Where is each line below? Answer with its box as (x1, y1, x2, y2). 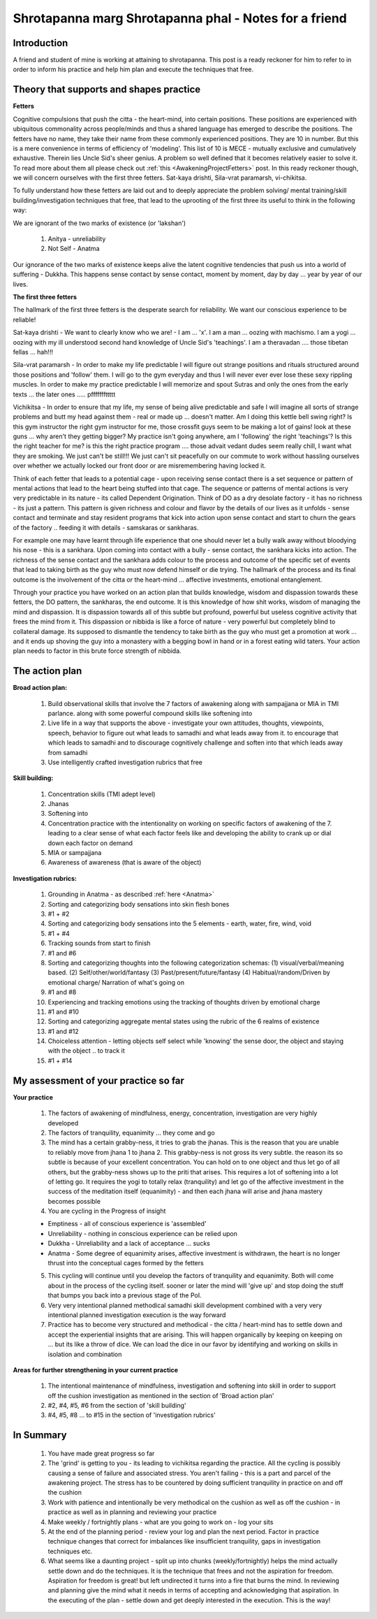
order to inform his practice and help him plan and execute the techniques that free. (13, 65, 254, 73)
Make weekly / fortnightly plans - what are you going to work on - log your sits (47, 1518, 274, 1526)
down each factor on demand (47, 839, 133, 847)
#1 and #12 (47, 1027, 80, 1035)
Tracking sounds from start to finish (47, 939, 151, 947)
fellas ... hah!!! (13, 347, 54, 356)
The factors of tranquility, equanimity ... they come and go (47, 1128, 216, 1137)
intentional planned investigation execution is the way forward (47, 1311, 226, 1319)
